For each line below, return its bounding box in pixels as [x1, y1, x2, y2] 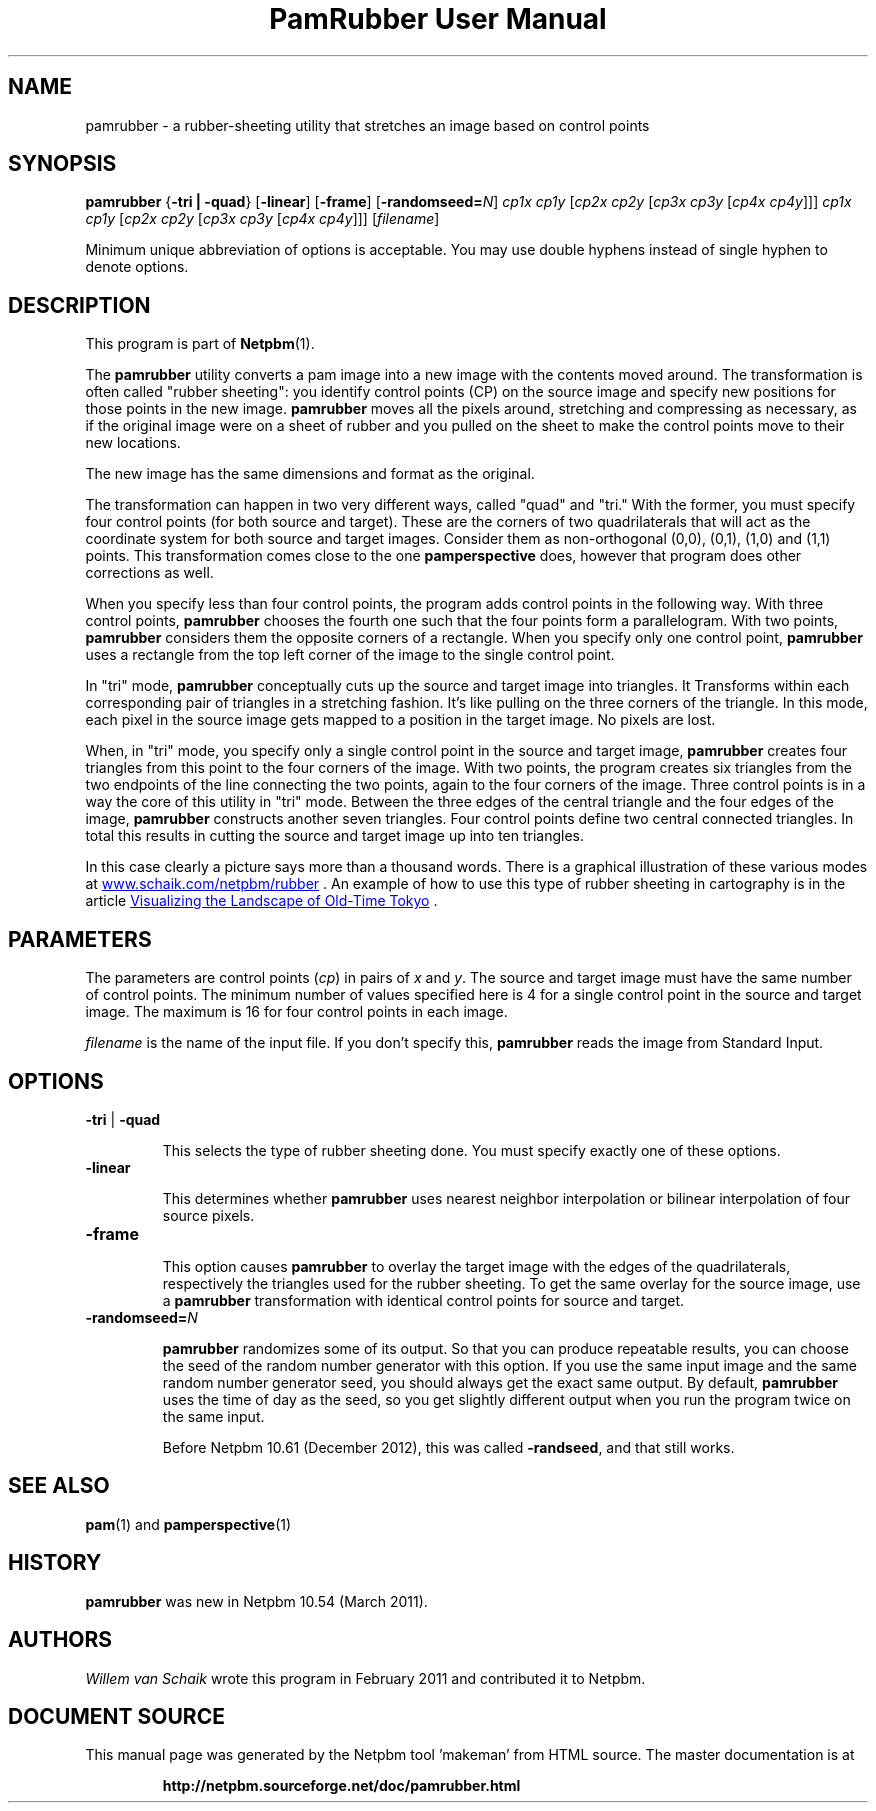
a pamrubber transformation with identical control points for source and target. [162, 1291, 685, 1309]
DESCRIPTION [8, 292, 151, 318]
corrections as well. [85, 564, 214, 582]
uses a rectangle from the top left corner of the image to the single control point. [85, 646, 615, 664]
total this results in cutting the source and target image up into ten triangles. [85, 827, 585, 845]
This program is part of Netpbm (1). [85, 335, 315, 353]
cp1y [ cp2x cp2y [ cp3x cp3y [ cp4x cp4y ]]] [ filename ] [85, 210, 440, 228]
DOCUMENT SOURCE [8, 1703, 225, 1729]
